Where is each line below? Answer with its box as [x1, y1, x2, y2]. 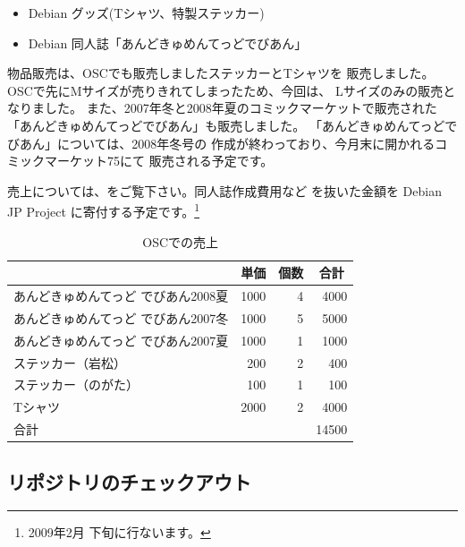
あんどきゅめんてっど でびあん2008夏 [13, 286, 229, 305]
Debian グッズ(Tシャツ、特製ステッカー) [28, 4, 265, 21]
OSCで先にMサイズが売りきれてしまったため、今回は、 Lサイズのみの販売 [7, 81, 444, 99]
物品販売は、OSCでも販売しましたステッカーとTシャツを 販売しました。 [7, 64, 435, 82]
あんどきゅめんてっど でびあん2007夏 [13, 330, 229, 349]
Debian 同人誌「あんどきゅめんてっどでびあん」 [28, 33, 308, 52]
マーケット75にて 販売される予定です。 [44, 151, 274, 170]
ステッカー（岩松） [13, 353, 126, 372]
